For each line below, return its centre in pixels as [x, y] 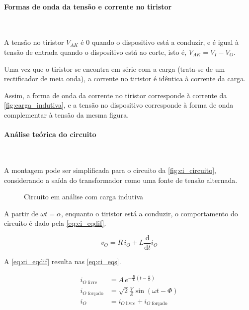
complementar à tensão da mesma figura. [67, 114]
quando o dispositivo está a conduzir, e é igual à [165, 42]
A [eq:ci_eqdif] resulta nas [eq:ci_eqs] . [63, 261]
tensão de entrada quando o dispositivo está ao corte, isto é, [95, 52]
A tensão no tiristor [34, 42]
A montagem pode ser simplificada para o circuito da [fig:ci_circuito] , [110, 170]
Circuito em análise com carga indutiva [84, 197]
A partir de [21, 213]
